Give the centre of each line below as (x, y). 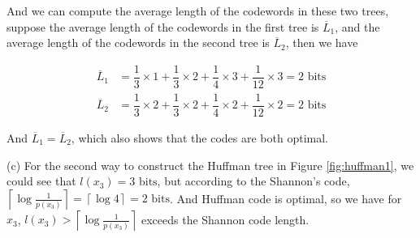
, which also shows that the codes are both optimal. (199, 137)
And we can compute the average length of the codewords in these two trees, (198, 11)
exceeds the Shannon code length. (225, 219)
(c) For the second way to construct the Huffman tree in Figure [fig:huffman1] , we (210, 165)
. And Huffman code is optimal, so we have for (286, 198)
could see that (41, 181)
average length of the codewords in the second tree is (138, 42)
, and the (357, 26)
